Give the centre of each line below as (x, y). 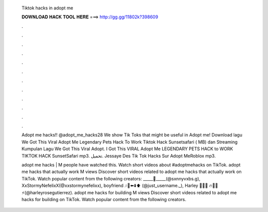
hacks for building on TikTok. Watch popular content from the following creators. (104, 199)
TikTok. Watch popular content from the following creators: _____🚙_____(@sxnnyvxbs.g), (111, 178)
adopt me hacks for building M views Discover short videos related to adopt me (155, 192)
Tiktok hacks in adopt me (47, 8)
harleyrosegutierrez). (47, 192)
